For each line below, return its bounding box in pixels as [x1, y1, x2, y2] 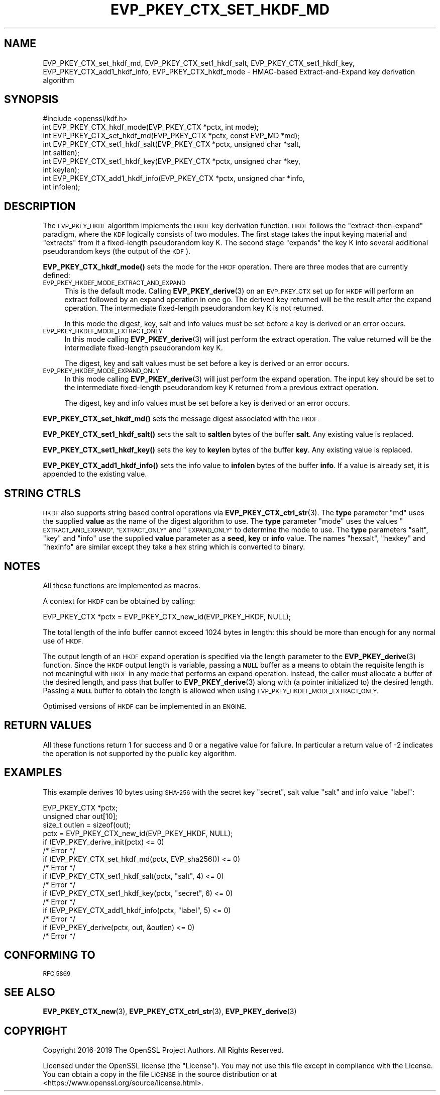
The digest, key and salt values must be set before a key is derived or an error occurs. [64, 359, 350, 368]
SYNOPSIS [4, 93, 59, 106]
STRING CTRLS [4, 487, 81, 500]
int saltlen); [43, 148, 80, 157]
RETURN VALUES [4, 719, 92, 732]
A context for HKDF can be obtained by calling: [43, 596, 195, 605]
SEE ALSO [4, 985, 55, 998]
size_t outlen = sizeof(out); [43, 820, 131, 829]
